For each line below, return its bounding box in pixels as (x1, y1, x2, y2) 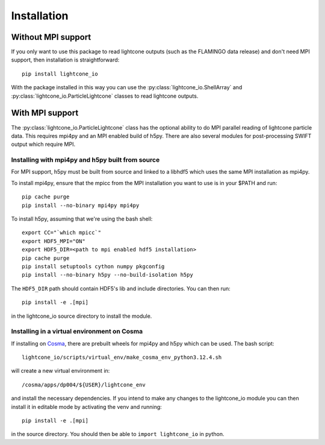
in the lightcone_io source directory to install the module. (11, 312, 152, 320)
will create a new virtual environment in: (11, 367, 110, 374)
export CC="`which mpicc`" (22, 229, 102, 236)
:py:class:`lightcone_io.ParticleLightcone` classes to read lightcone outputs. (11, 92, 199, 99)
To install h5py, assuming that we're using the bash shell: (11, 215, 153, 222)
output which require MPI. (11, 140, 75, 148)
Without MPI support (11, 32, 91, 42)
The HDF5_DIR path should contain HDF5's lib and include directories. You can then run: (11, 285, 231, 292)
